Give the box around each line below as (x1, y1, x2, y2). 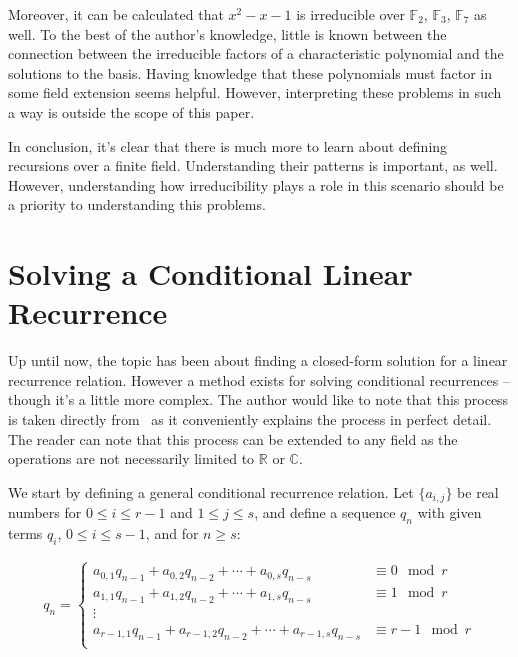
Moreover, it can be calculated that (8, 4, 224, 24)
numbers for (8, 502, 82, 523)
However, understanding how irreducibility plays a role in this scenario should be (8, 174, 504, 195)
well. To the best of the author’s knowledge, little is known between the (8, 23, 447, 44)
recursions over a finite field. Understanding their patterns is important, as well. (8, 155, 498, 176)
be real (457, 481, 499, 502)
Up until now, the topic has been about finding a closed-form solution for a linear (8, 350, 508, 371)
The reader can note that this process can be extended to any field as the (8, 428, 458, 449)
